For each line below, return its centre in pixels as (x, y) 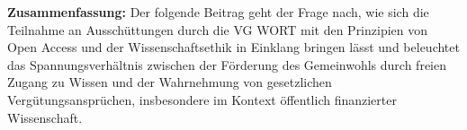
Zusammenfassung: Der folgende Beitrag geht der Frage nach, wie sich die (218, 12)
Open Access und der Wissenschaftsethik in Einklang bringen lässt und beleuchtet (233, 47)
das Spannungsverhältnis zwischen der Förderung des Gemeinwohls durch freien (227, 64)
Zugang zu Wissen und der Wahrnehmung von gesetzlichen (170, 82)
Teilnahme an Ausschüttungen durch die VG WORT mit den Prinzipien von (218, 29)
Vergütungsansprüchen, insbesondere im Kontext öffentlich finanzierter (202, 99)
